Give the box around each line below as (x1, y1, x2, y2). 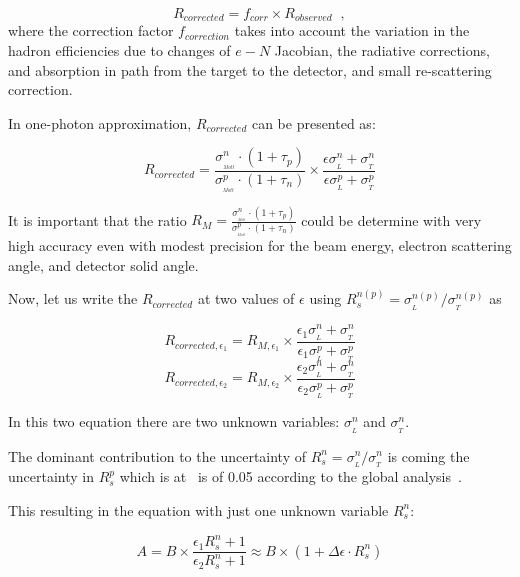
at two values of (197, 288, 295, 309)
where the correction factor (8, 20, 174, 41)
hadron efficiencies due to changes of (8, 40, 231, 61)
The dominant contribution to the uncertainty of (8, 445, 307, 466)
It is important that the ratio (8, 209, 187, 230)
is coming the (387, 445, 470, 466)
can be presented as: (251, 112, 376, 133)
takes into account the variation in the (234, 20, 470, 41)
